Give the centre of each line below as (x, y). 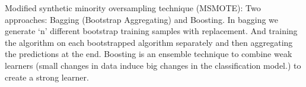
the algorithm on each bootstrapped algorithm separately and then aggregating (149, 42)
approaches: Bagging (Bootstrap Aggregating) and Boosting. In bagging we (142, 19)
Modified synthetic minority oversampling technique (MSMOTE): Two (133, 8)
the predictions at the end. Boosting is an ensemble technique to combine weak (149, 54)
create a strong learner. (47, 77)
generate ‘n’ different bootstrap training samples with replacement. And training (151, 31)
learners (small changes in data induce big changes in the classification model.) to (153, 65)
